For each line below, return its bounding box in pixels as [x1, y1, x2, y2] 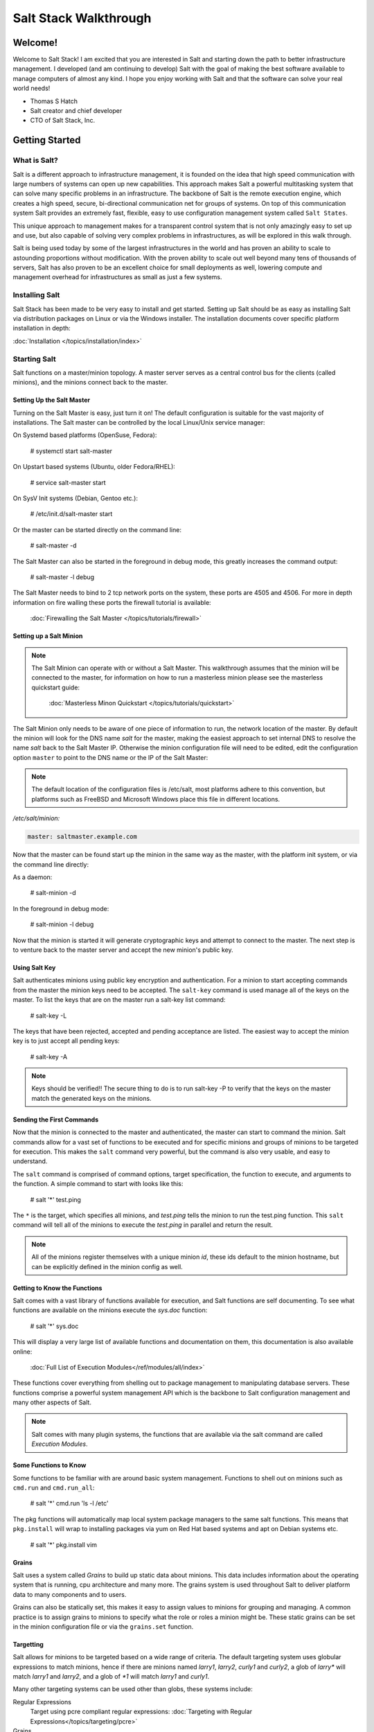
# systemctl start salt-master [30, 447, 113, 455]
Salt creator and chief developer [30, 107, 123, 115]
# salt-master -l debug [30, 573, 95, 581]
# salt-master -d [30, 541, 77, 550]
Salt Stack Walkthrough [12, 10, 152, 26]
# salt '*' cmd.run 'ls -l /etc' [30, 1499, 109, 1508]
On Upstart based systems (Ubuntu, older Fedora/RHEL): [12, 463, 176, 471]
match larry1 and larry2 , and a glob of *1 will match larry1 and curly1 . [12, 1672, 210, 1681]
